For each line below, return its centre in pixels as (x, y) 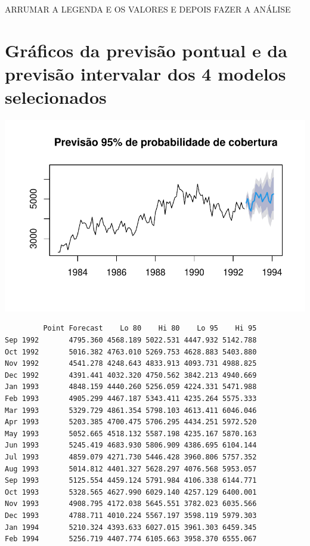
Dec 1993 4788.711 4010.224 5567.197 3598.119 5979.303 (131, 515)
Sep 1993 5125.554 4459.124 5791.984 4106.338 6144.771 (131, 481)
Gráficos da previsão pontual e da (146, 50)
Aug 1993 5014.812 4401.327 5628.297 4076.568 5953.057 (131, 469)
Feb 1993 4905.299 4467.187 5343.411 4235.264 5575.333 (131, 398)
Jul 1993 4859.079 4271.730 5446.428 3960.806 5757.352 (131, 457)
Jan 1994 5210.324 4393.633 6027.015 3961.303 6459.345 (131, 527)
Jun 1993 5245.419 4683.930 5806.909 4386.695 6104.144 (131, 445)
